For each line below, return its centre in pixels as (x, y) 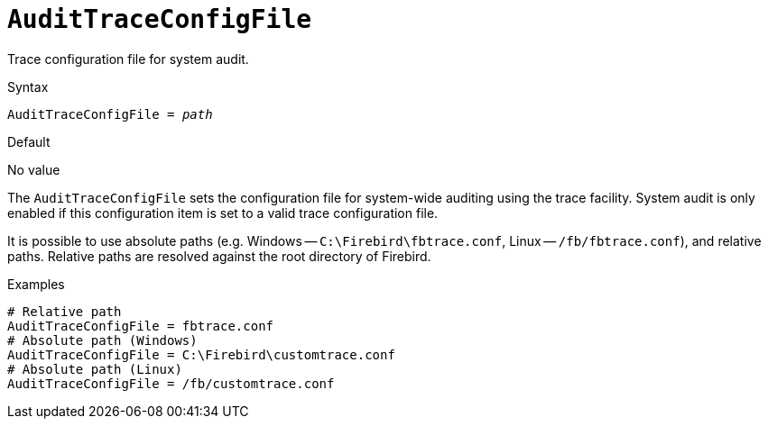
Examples (36, 284)
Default (29, 141)
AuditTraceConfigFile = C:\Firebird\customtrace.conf (201, 354)
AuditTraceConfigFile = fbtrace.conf (141, 326)
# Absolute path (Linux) (95, 369)
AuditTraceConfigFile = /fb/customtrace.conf (171, 383)
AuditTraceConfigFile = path (110, 114)
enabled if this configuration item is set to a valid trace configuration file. (223, 213)
